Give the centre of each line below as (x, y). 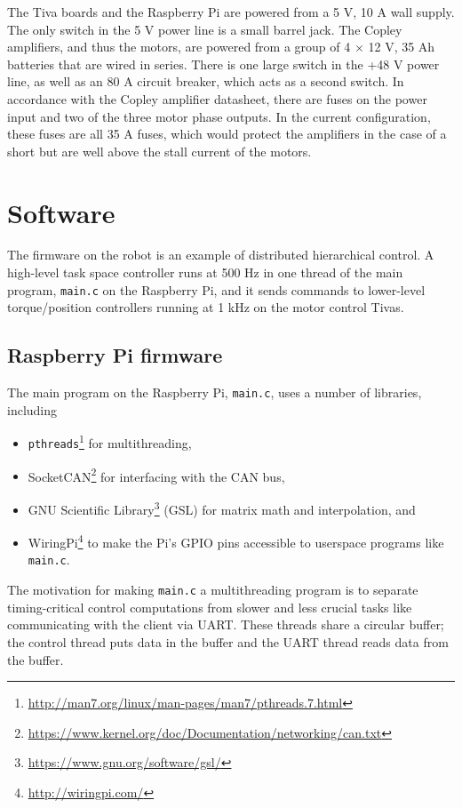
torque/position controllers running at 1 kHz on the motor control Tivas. (206, 307)
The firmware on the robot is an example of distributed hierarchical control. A (221, 255)
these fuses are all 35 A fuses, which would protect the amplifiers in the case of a (227, 134)
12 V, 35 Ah (402, 47)
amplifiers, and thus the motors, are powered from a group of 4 (179, 47)
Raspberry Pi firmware (115, 355)
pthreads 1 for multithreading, (110, 442)
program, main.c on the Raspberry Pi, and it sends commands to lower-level (216, 289)
